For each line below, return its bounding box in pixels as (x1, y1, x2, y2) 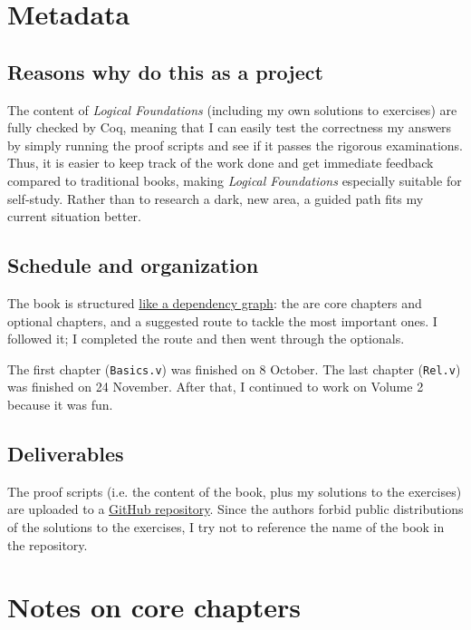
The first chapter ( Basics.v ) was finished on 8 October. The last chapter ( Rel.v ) (7, 359, 461, 378)
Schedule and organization (7, 251, 259, 279)
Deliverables (7, 439, 124, 467)
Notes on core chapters (7, 588, 301, 625)
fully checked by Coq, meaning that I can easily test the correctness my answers (7, 118, 452, 137)
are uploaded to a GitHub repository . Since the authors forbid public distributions (7, 499, 464, 519)
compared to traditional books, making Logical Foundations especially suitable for (7, 170, 462, 189)
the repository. (7, 535, 88, 554)
